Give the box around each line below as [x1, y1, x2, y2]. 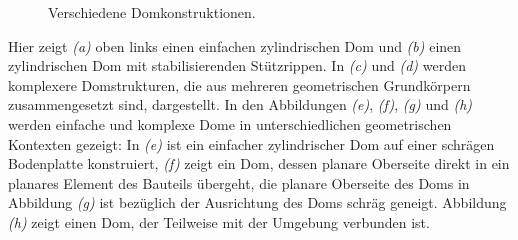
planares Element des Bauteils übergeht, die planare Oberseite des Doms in [8, 172, 470, 193]
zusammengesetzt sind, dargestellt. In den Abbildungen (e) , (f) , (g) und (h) [8, 94, 473, 115]
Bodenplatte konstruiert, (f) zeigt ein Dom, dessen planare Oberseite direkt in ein [8, 153, 510, 174]
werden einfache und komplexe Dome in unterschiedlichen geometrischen [8, 113, 452, 134]
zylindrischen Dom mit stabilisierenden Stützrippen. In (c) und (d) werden [8, 55, 466, 76]
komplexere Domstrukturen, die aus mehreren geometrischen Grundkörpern [8, 74, 471, 95]
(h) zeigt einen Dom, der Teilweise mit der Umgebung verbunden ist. [8, 211, 430, 232]
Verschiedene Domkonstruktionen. [48, 2, 256, 22]
